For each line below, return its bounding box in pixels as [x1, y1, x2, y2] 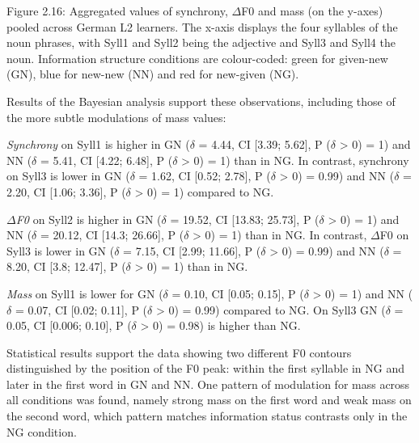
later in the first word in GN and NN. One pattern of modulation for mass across [6, 375, 410, 392]
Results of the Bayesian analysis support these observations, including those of [6, 92, 396, 109]
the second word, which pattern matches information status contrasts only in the [6, 407, 408, 424]
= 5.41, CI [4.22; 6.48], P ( [40, 151, 173, 168]
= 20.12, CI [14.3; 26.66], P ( [40, 226, 184, 243]
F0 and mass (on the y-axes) [241, 2, 383, 19]
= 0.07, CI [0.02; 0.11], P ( [15, 301, 148, 318]
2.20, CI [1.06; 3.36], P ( [6, 183, 126, 200]
